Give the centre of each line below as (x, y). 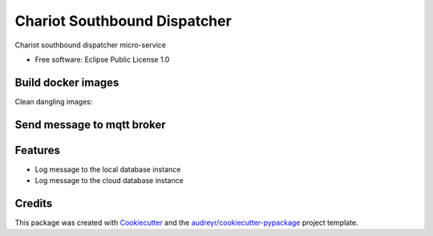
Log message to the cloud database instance (109, 181)
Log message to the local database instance (108, 169)
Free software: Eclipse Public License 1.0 (102, 59)
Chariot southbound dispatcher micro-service (91, 45)
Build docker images (67, 82)
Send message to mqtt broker (90, 124)
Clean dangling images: (54, 101)
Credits (34, 203)
